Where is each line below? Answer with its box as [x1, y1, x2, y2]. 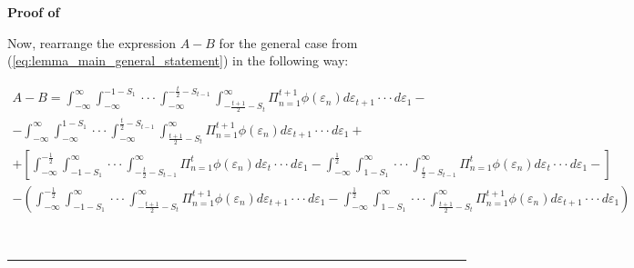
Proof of [7, 3, 60, 21]
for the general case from [219, 33, 358, 52]
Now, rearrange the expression [7, 33, 177, 52]
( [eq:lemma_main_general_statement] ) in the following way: [7, 51, 349, 70]
